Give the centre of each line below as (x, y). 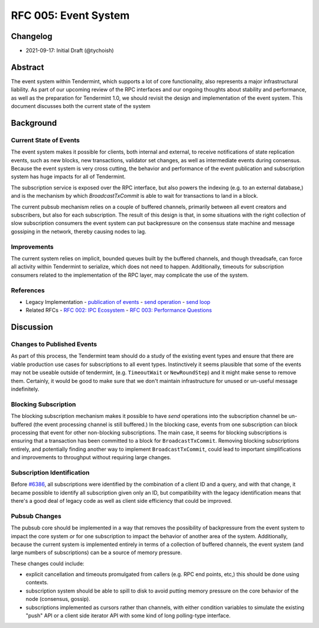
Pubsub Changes (36, 516)
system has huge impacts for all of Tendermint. (68, 176)
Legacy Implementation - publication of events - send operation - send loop (118, 302)
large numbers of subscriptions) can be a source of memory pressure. (97, 552)
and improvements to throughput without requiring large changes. (91, 457)
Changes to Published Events (54, 344)
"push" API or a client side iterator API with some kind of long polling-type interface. (128, 616)
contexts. (37, 583)
